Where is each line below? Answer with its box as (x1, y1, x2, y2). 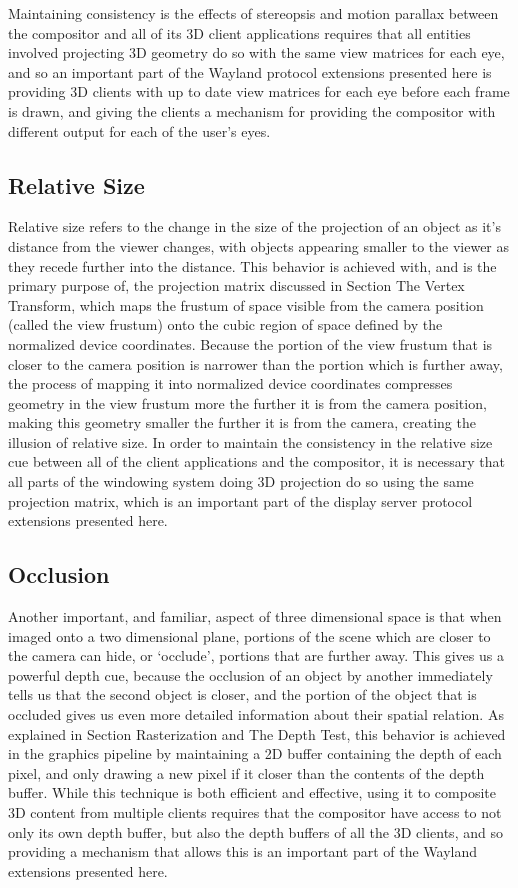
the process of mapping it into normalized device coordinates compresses (8, 373, 453, 394)
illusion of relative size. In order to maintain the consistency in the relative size (8, 431, 493, 452)
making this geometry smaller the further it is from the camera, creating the (8, 412, 476, 433)
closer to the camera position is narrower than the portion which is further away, (8, 353, 503, 374)
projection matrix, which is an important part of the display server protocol (8, 490, 473, 511)
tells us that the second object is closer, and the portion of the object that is (8, 684, 477, 705)
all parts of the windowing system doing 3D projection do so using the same (8, 471, 474, 492)
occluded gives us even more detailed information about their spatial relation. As (8, 704, 504, 725)
